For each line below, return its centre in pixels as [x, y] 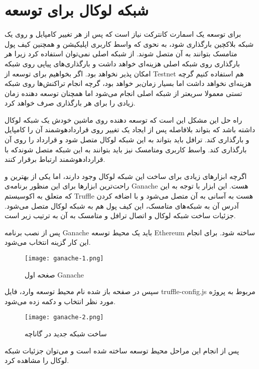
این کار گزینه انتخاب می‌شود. [48, 242]
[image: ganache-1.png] [64, 258]
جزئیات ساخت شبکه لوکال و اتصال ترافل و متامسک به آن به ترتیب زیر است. [120, 215]
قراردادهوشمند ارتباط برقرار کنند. [55, 159]
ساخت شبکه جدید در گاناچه [66, 334]
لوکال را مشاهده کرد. [37, 360]
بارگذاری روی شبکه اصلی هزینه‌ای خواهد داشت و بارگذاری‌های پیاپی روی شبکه [122, 63]
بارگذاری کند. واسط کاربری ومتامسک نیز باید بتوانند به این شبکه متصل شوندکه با [126, 149]
